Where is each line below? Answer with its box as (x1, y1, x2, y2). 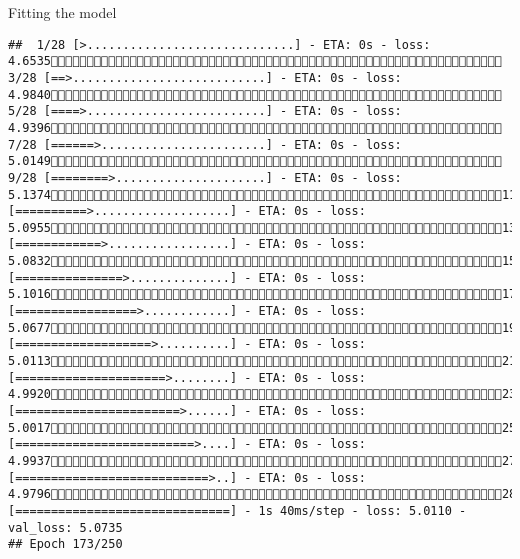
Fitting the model (8, 2, 117, 22)
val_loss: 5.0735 (8, 520, 123, 535)
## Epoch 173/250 (8, 537, 123, 552)
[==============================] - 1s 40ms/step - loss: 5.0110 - (8, 503, 467, 518)
